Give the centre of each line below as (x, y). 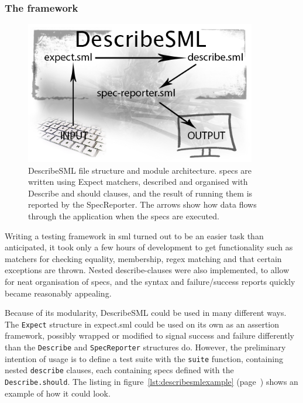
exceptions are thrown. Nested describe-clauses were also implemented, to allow (147, 270)
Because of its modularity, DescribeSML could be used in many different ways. (146, 313)
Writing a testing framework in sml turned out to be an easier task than (134, 235)
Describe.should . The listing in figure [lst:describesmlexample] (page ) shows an (151, 381)
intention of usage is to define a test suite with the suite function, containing (144, 358)
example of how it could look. (58, 393)
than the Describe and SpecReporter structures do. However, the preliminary (145, 347)
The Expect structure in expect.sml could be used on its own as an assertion (142, 324)
